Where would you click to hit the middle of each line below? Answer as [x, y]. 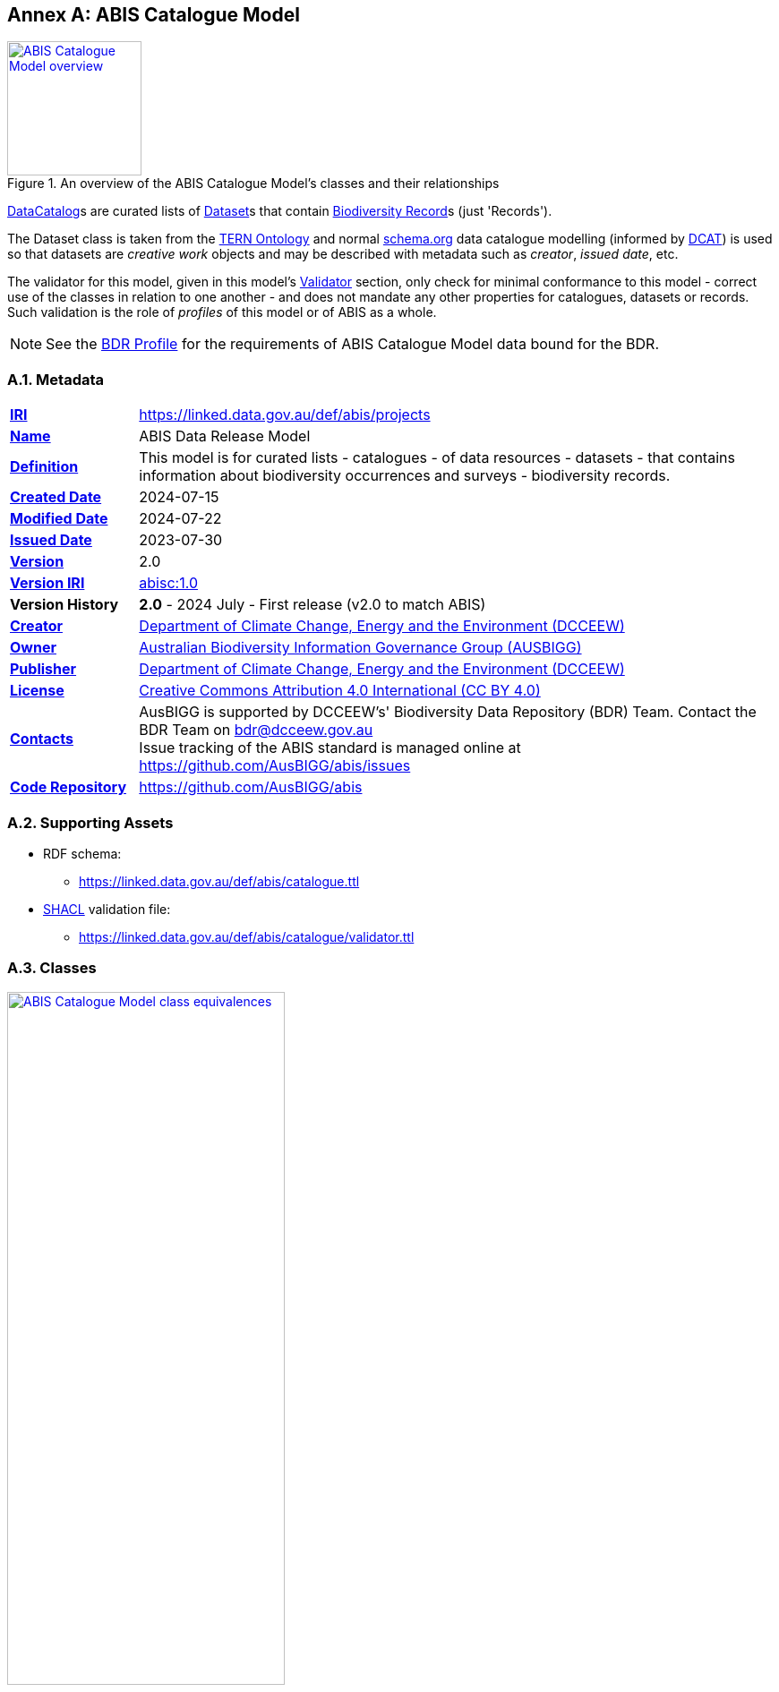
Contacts [42, 739]
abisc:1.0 [168, 583]
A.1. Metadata [56, 379]
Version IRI [47, 583]
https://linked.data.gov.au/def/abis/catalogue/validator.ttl [247, 936]
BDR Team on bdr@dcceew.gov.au [256, 730]
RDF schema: [82, 853]
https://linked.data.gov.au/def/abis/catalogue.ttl [219, 881]
